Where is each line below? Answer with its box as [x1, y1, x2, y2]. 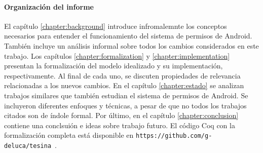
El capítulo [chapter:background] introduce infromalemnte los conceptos [4, 20, 227, 31]
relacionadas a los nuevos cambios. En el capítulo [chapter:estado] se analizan [4, 80, 244, 91]
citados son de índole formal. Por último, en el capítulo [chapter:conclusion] [4, 110, 239, 121]
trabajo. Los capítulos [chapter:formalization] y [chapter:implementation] [4, 50, 230, 61]
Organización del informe [4, 1, 94, 12]
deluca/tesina [4, 142, 52, 149]
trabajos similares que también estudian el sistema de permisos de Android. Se [4, 90, 248, 100]
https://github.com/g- [135, 132, 212, 140]
